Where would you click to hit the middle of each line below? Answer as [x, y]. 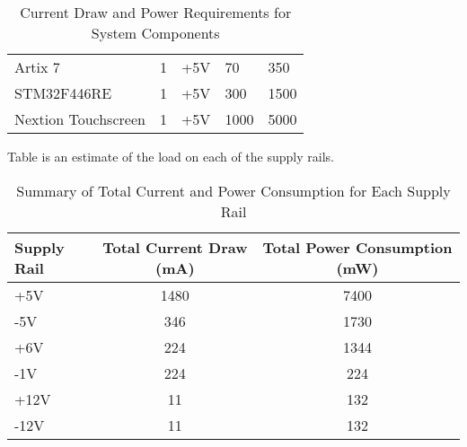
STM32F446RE [63, 93]
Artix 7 [37, 67]
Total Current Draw [175, 247]
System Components [155, 33]
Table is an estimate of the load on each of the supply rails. [171, 156]
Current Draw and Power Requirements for [156, 12]
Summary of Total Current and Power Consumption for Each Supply [233, 190]
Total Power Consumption [357, 247]
